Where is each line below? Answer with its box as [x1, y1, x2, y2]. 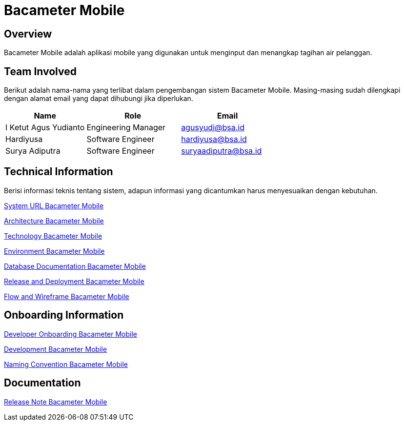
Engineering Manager [86, 122, 166, 133]
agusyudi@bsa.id [181, 122, 244, 133]
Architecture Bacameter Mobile [4, 216, 104, 225]
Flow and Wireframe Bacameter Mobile [4, 292, 129, 301]
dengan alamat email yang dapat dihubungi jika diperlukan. [4, 94, 193, 103]
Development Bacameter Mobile [4, 344, 107, 353]
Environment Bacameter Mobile [4, 246, 105, 255]
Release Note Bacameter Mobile [4, 397, 107, 406]
